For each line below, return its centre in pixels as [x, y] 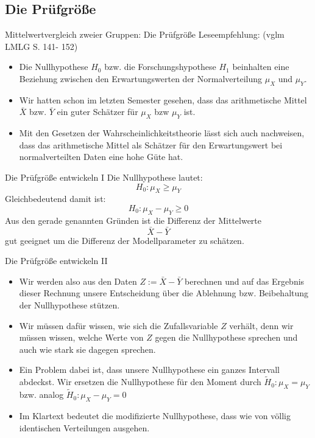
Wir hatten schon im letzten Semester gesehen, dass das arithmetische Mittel [163, 99]
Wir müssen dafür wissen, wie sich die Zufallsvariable [119, 325]
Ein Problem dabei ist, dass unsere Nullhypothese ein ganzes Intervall [149, 370]
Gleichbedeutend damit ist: [55, 199]
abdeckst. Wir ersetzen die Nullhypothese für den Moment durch [140, 382]
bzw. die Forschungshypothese [160, 67]
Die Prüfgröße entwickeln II [56, 261]
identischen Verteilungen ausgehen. [84, 427]
